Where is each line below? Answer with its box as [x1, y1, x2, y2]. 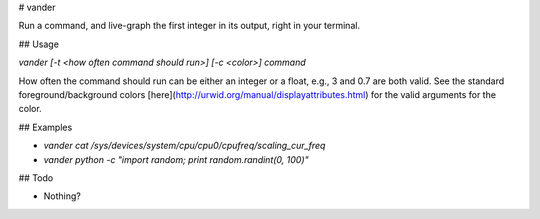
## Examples [18, 121, 73, 133]
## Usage [18, 38, 60, 50]
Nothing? [43, 190, 82, 202]
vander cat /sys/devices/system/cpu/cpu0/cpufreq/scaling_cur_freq [43, 140, 326, 152]
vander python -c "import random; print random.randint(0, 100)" [43, 153, 309, 165]
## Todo [18, 171, 54, 184]
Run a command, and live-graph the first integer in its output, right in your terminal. [18, 20, 360, 32]
